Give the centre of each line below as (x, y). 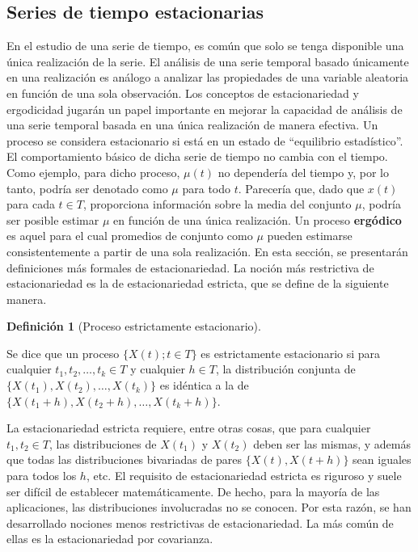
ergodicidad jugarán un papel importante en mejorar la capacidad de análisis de (205, 109)
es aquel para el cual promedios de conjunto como (130, 236)
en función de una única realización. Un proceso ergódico (258, 219)
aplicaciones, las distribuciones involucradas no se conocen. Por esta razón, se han (209, 507)
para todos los (42, 476)
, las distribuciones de (103, 443)
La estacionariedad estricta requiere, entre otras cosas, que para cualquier (189, 428)
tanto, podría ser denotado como (87, 188)
